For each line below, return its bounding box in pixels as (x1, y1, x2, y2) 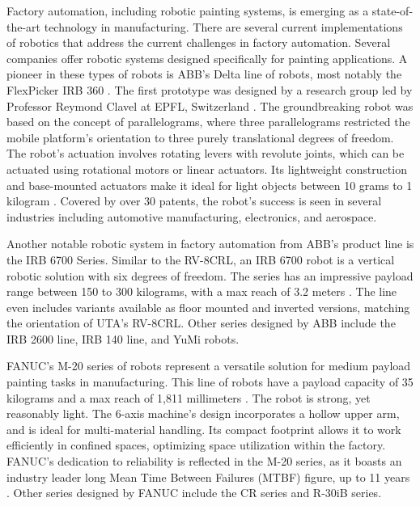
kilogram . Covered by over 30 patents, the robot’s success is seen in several (6, 192, 382, 209)
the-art (6, 18, 41, 35)
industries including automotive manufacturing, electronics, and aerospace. (6, 208, 377, 225)
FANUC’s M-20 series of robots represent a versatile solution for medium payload (6, 357, 411, 374)
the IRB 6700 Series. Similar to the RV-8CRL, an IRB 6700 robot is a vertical (6, 251, 395, 268)
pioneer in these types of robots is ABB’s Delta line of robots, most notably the (6, 65, 402, 82)
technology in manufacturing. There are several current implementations (44, 18, 403, 35)
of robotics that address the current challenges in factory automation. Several (6, 34, 391, 51)
